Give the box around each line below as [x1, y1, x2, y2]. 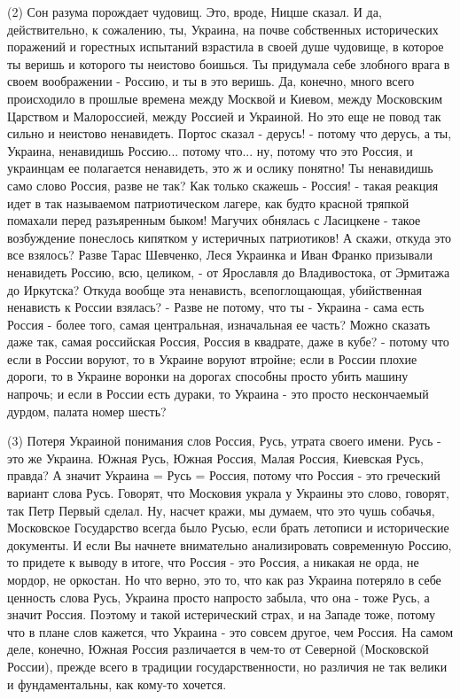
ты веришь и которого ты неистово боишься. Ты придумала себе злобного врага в [7, 54, 450, 73]
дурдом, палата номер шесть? [7, 401, 167, 420]
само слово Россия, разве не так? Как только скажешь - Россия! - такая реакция [7, 175, 439, 194]
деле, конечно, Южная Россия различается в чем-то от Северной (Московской [7, 640, 429, 658]
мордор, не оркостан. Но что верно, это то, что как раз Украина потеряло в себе [7, 571, 441, 588]
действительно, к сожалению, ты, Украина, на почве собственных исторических [7, 19, 439, 38]
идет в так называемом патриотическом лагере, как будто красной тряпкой [7, 193, 409, 212]
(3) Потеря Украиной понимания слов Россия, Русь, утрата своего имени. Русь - [7, 431, 441, 450]
